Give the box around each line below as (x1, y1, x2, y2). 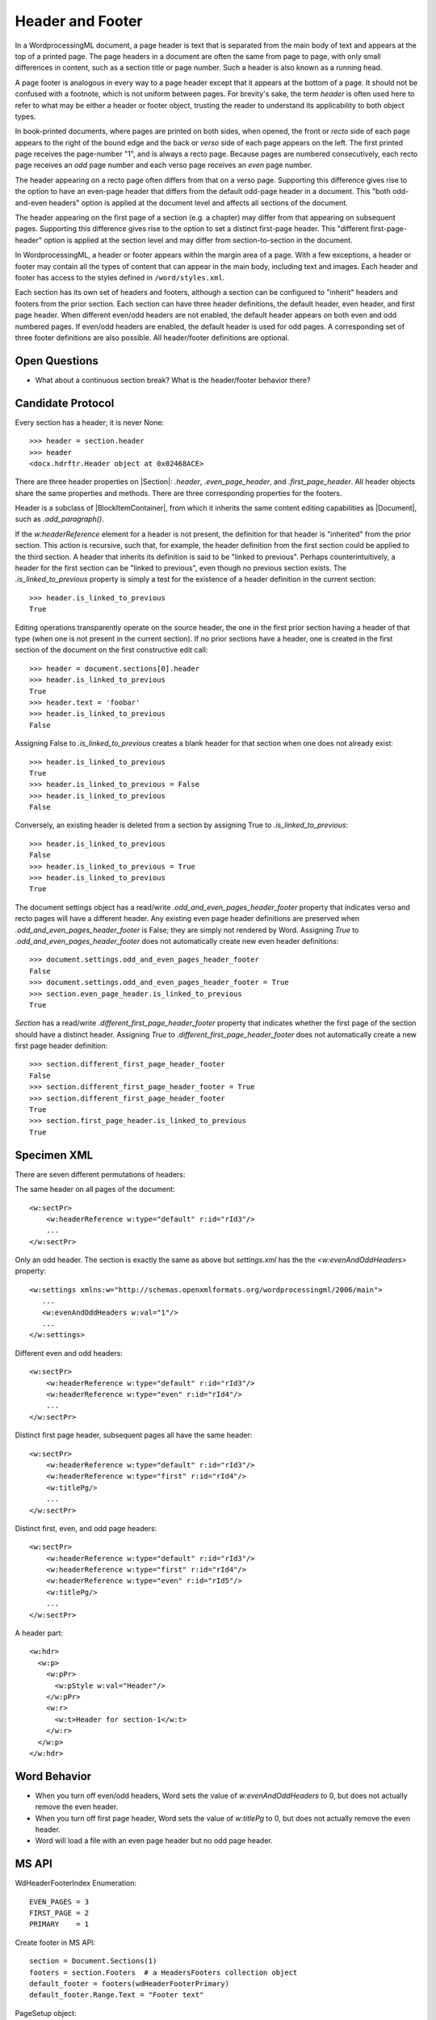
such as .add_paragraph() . (15, 514, 104, 524)
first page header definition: (15, 1041, 108, 1050)
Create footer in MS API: (15, 1938, 96, 1947)
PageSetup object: (15, 2008, 77, 2018)
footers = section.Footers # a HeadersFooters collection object (29, 1967, 298, 1977)
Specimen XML (15, 1148, 94, 1162)
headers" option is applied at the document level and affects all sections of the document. (48, 198, 349, 208)
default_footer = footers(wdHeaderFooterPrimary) (29, 1980, 230, 1988)
